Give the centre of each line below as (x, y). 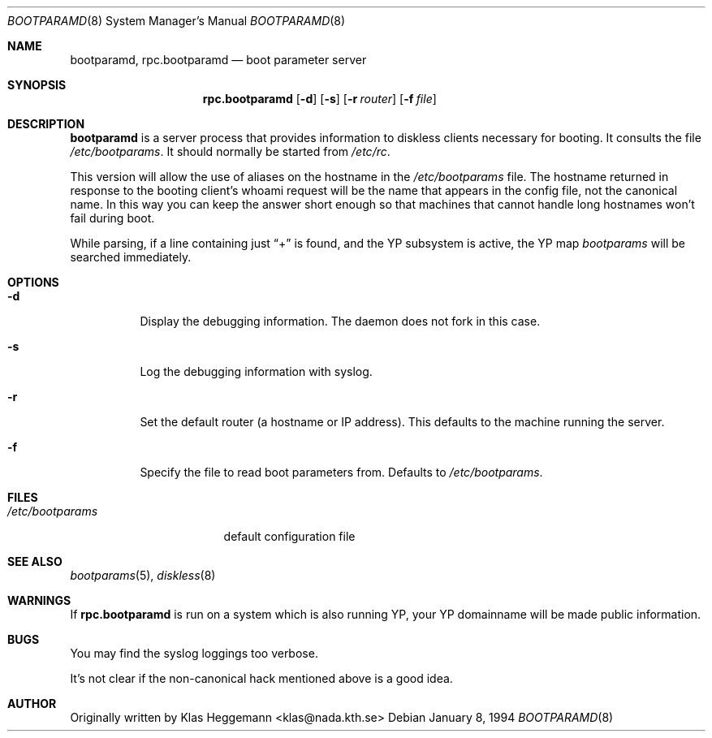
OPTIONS (33, 282)
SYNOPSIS (37, 85)
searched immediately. (131, 257)
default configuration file (289, 536)
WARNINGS (39, 600)
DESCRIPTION (46, 124)
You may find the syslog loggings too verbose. (194, 653)
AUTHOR (32, 703)
